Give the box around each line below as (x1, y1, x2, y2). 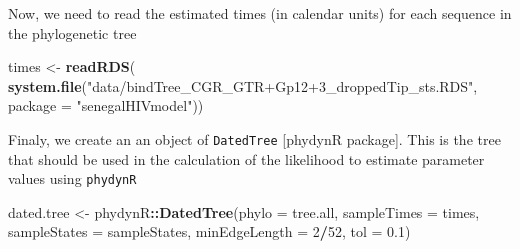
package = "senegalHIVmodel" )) (8, 95, 204, 116)
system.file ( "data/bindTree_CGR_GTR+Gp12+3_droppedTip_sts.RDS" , (8, 75, 478, 96)
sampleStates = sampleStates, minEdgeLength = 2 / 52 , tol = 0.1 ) (8, 221, 411, 242)
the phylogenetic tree (8, 22, 137, 43)
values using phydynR (8, 168, 137, 189)
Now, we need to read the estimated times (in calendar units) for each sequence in (8, 3, 512, 23)
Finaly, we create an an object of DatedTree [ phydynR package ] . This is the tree (8, 128, 501, 149)
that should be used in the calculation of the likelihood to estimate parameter (8, 148, 485, 169)
